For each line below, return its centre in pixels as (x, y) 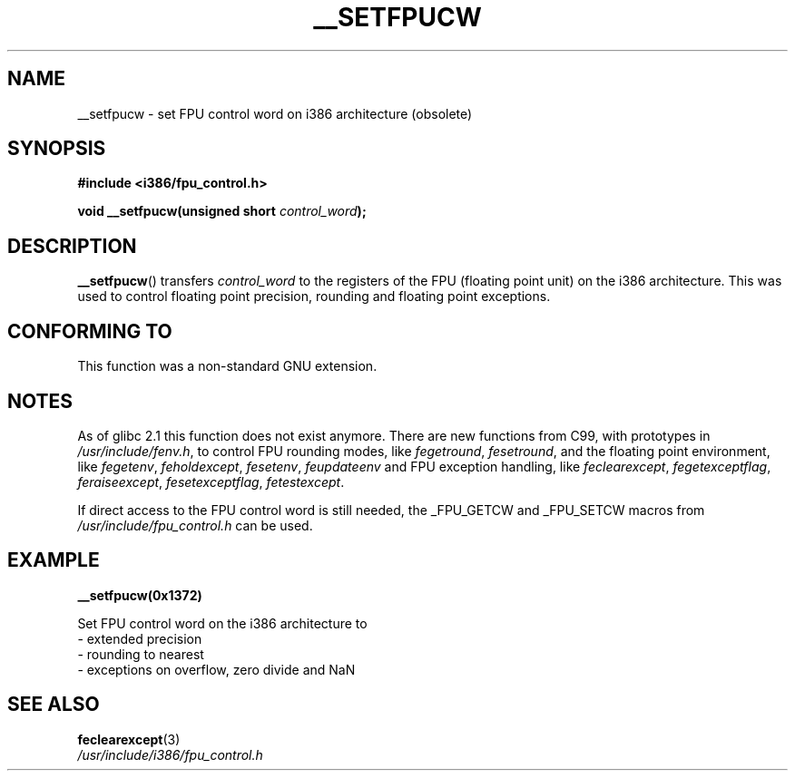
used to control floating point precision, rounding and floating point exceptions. (314, 297)
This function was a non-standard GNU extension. (227, 366)
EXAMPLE (54, 560)
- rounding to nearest (141, 654)
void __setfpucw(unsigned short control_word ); (222, 211)
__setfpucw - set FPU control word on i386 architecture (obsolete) (275, 113)
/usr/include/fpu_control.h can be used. (195, 525)
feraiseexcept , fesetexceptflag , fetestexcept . (211, 481)
